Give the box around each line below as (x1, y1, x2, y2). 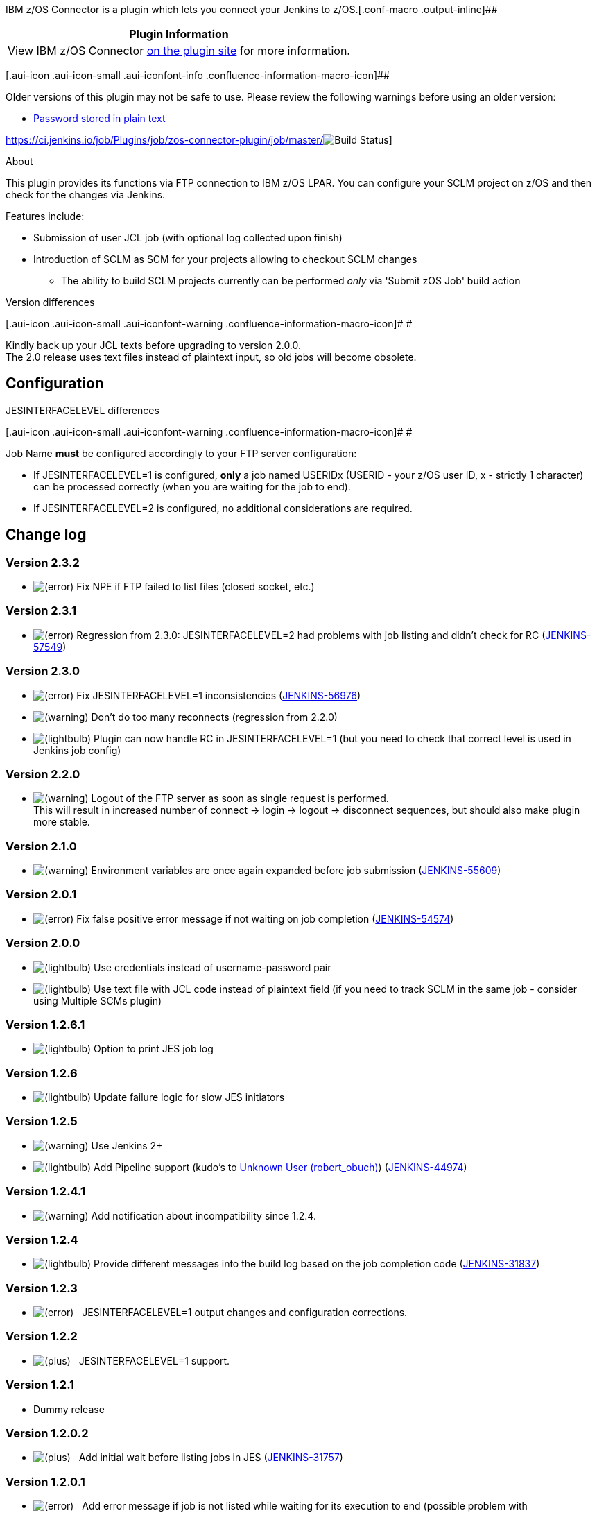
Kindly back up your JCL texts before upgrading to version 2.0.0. (6, 339, 302, 351)
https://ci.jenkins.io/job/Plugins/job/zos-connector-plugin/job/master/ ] (6, 134, 392, 146)
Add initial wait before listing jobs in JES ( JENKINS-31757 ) (78, 1451, 343, 1464)
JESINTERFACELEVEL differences (6, 404, 159, 416)
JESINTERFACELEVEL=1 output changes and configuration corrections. (82, 1306, 408, 1319)
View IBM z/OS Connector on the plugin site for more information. (8, 44, 350, 58)
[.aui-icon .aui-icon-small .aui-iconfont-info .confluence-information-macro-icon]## (6, 69, 390, 81)
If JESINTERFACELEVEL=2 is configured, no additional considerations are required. (33, 502, 413, 514)
